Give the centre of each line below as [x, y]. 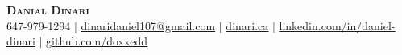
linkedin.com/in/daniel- [337, 25]
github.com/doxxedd [97, 41]
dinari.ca [247, 25]
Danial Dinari [48, 10]
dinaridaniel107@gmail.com [148, 25]
